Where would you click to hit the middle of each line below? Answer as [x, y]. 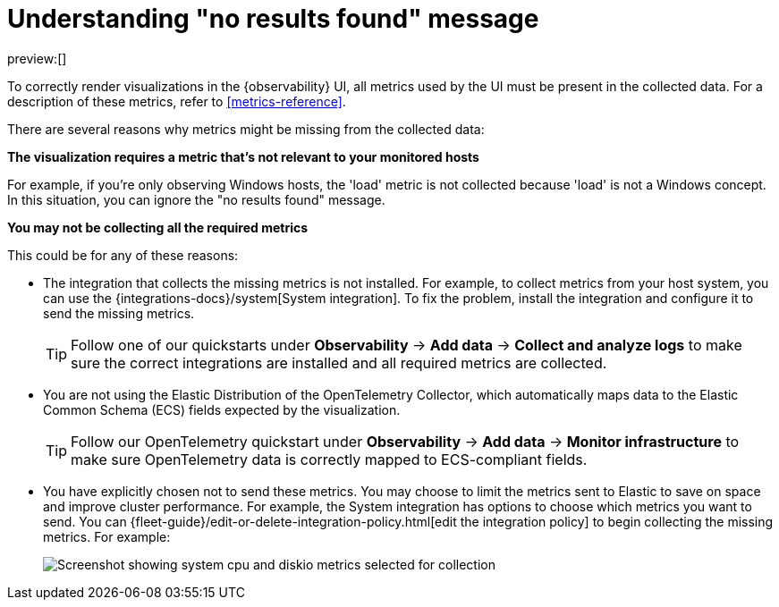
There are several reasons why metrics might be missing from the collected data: [246, 129]
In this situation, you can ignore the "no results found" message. [196, 199]
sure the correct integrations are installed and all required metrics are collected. [339, 363]
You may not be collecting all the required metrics [158, 227]
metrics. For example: [107, 536]
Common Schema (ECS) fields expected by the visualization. [222, 409]
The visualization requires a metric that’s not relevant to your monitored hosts [243, 156]
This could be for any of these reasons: [123, 255]
